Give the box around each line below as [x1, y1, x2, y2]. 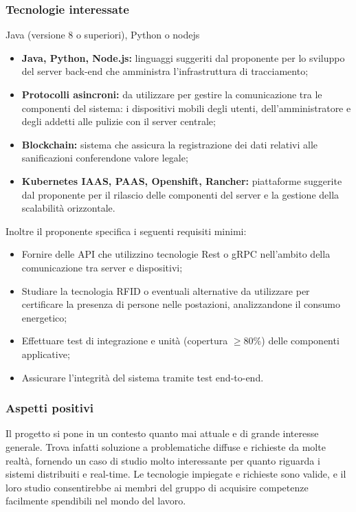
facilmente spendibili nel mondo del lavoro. [5, 493, 186, 508]
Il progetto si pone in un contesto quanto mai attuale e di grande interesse [5, 426, 319, 441]
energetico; [21, 310, 67, 324]
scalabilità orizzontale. [21, 201, 115, 215]
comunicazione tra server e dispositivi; [21, 260, 183, 274]
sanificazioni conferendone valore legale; [21, 151, 188, 165]
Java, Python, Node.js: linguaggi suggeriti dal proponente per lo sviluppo [21, 50, 345, 65]
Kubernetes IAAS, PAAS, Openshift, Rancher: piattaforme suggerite [21, 173, 342, 188]
